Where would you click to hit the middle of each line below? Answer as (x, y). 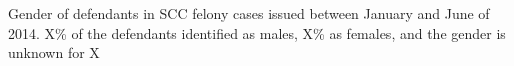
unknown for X (54, 52)
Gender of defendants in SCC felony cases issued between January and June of (249, 13)
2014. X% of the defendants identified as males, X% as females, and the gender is (257, 32)
